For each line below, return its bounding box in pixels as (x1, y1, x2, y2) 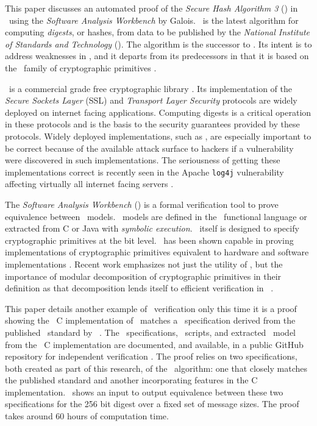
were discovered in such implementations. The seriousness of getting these (5, 154, 280, 166)
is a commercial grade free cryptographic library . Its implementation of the (9, 82, 292, 94)
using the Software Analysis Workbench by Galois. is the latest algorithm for (9, 13, 299, 26)
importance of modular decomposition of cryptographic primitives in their (5, 269, 282, 282)
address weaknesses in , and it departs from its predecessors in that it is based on (5, 49, 309, 62)
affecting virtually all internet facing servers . (5, 177, 174, 190)
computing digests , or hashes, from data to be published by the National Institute (5, 26, 310, 38)
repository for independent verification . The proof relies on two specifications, (5, 350, 297, 363)
